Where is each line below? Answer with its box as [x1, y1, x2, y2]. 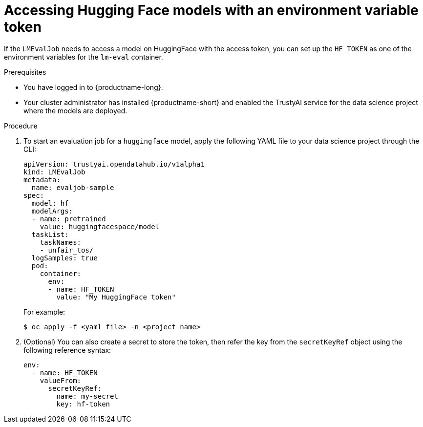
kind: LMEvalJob [23, 168, 85, 176]
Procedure [4, 121, 38, 130]
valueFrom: [40, 376, 82, 384]
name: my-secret [56, 392, 118, 400]
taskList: [31, 230, 69, 238]
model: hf [31, 199, 69, 207]
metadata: [23, 175, 61, 184]
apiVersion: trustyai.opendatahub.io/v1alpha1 [23, 160, 205, 168]
